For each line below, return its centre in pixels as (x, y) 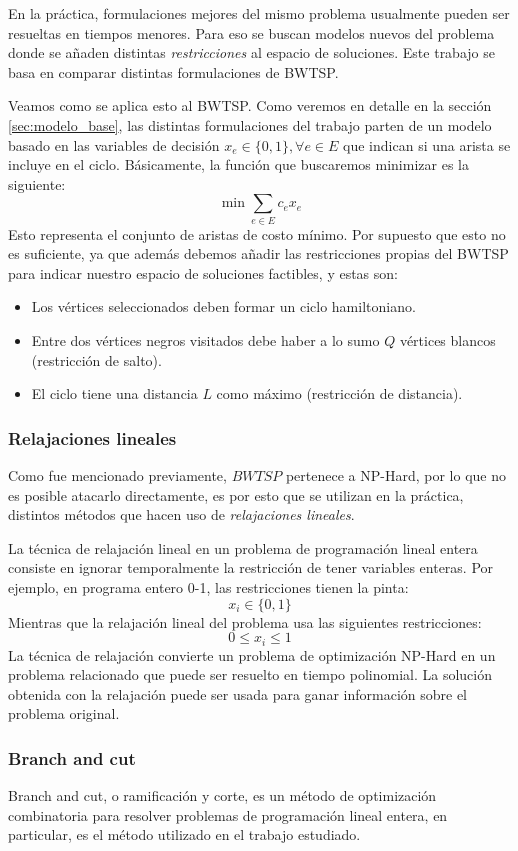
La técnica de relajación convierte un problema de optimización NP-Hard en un (252, 654)
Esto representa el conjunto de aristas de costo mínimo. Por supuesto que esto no (257, 233)
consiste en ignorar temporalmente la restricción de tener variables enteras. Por (251, 567)
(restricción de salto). (96, 359)
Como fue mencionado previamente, (117, 475)
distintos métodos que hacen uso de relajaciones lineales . (181, 514)
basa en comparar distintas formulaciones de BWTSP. (173, 71)
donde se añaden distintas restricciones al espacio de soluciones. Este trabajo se (251, 52)
